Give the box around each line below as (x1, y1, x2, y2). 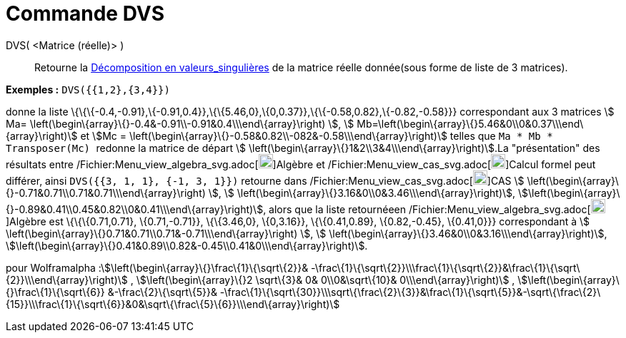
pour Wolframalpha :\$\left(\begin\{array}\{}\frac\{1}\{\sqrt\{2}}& (6, 261, 309, 274)
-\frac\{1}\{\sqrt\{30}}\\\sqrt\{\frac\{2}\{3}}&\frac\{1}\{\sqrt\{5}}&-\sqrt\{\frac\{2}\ (219, 285, 601, 298)
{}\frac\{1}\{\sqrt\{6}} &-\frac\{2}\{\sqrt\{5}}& (6, 285, 217, 298)
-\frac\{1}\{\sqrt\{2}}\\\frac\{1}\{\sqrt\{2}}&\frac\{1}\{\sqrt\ (311, 261, 580, 274)
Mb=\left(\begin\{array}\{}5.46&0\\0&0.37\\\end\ (357, 117, 584, 130)
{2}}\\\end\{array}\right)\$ (6, 273, 128, 286)
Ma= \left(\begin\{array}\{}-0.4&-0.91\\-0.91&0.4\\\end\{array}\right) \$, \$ (6, 117, 354, 130)
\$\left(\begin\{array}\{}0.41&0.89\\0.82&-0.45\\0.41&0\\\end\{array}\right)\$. (6, 239, 368, 252)
